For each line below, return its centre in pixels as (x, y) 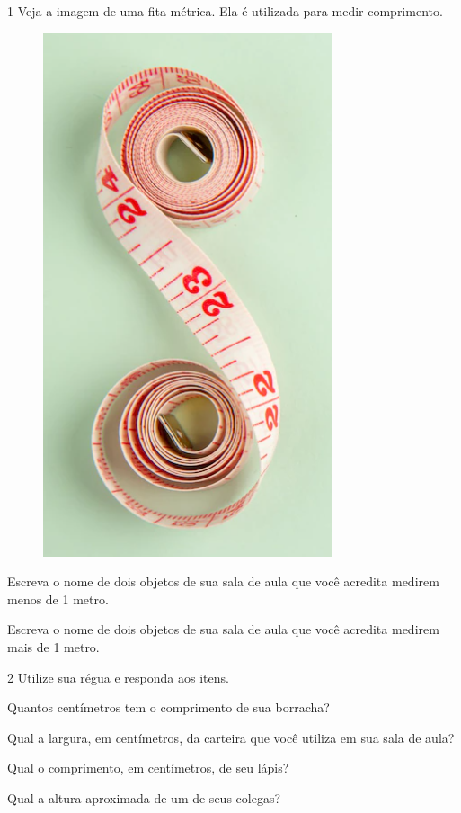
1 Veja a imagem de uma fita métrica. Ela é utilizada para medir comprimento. (225, 11)
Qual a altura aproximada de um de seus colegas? (144, 797)
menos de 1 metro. (58, 599)
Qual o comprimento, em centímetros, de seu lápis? (148, 768)
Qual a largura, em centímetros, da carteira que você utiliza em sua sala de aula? (231, 737)
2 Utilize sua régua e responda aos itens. (118, 677)
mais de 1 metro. (53, 646)
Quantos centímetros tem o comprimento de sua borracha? (168, 707)
